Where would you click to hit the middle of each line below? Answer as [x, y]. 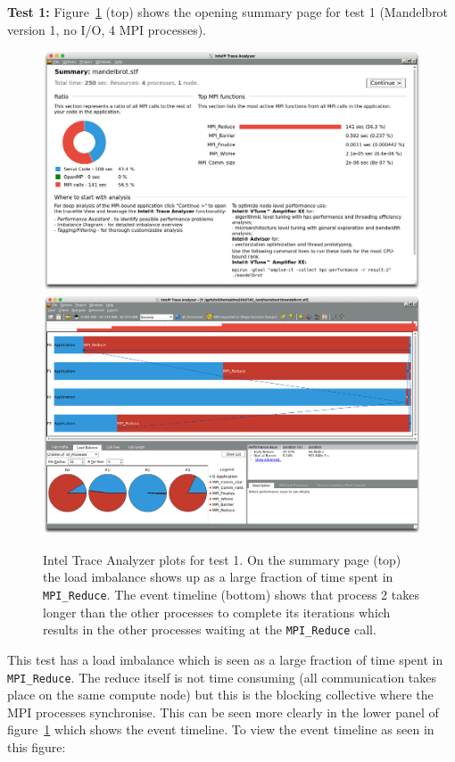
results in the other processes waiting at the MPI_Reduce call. [210, 629]
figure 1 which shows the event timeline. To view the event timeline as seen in [221, 729]
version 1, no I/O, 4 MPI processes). [107, 29]
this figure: [37, 746]
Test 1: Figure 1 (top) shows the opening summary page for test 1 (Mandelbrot [228, 12]
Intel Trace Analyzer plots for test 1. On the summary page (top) [222, 559]
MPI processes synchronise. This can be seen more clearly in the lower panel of [223, 712]
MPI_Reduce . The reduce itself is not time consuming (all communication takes [222, 677]
